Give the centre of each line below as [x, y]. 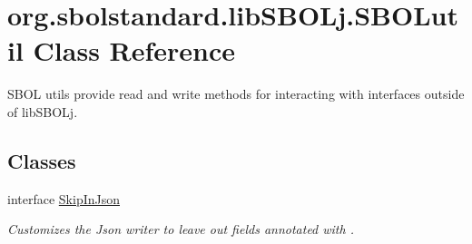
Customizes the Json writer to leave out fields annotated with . [181, 229]
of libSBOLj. [43, 111]
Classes [42, 160]
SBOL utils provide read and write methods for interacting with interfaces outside [236, 94]
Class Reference [134, 50]
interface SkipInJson [64, 198]
